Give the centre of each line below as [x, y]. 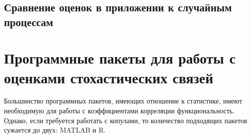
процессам [29, 21]
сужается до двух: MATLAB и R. [55, 130]
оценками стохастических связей [109, 77]
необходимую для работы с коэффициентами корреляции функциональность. [119, 111]
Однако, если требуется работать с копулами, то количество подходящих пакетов [126, 120]
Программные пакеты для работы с [120, 58]
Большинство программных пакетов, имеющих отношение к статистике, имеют [123, 101]
